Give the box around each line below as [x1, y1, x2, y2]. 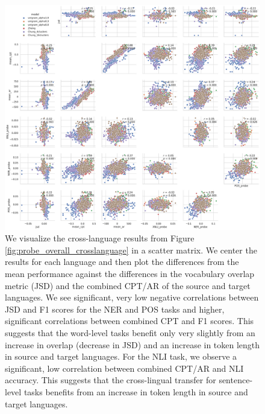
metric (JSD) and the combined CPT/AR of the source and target [5, 279, 251, 291]
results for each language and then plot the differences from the [5, 255, 239, 268]
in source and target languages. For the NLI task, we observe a [5, 350, 237, 363]
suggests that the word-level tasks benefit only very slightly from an [5, 326, 255, 339]
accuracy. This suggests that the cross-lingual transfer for [5, 374, 216, 386]
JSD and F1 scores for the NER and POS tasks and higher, [5, 302, 225, 315]
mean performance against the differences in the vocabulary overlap [5, 267, 255, 280]
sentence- [219, 374, 253, 386]
